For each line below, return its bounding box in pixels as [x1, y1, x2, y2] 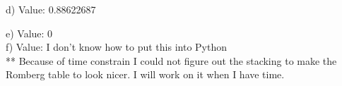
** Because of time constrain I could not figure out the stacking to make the [6, 53, 337, 68]
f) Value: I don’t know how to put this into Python [6, 39, 227, 54]
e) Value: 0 [6, 25, 53, 40]
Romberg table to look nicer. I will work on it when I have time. [6, 67, 285, 82]
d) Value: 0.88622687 [6, 2, 96, 16]
